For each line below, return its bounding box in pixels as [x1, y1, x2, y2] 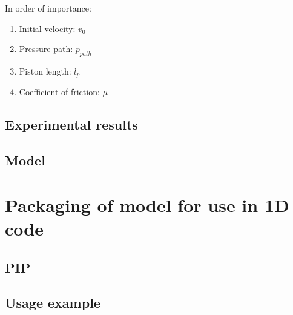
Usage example [5, 293, 100, 312]
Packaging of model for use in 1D [5, 192, 289, 217]
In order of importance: [5, 2, 91, 14]
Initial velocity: [19, 22, 76, 35]
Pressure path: [19, 42, 73, 55]
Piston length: [19, 64, 71, 77]
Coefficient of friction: [19, 85, 100, 98]
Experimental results [5, 115, 138, 134]
